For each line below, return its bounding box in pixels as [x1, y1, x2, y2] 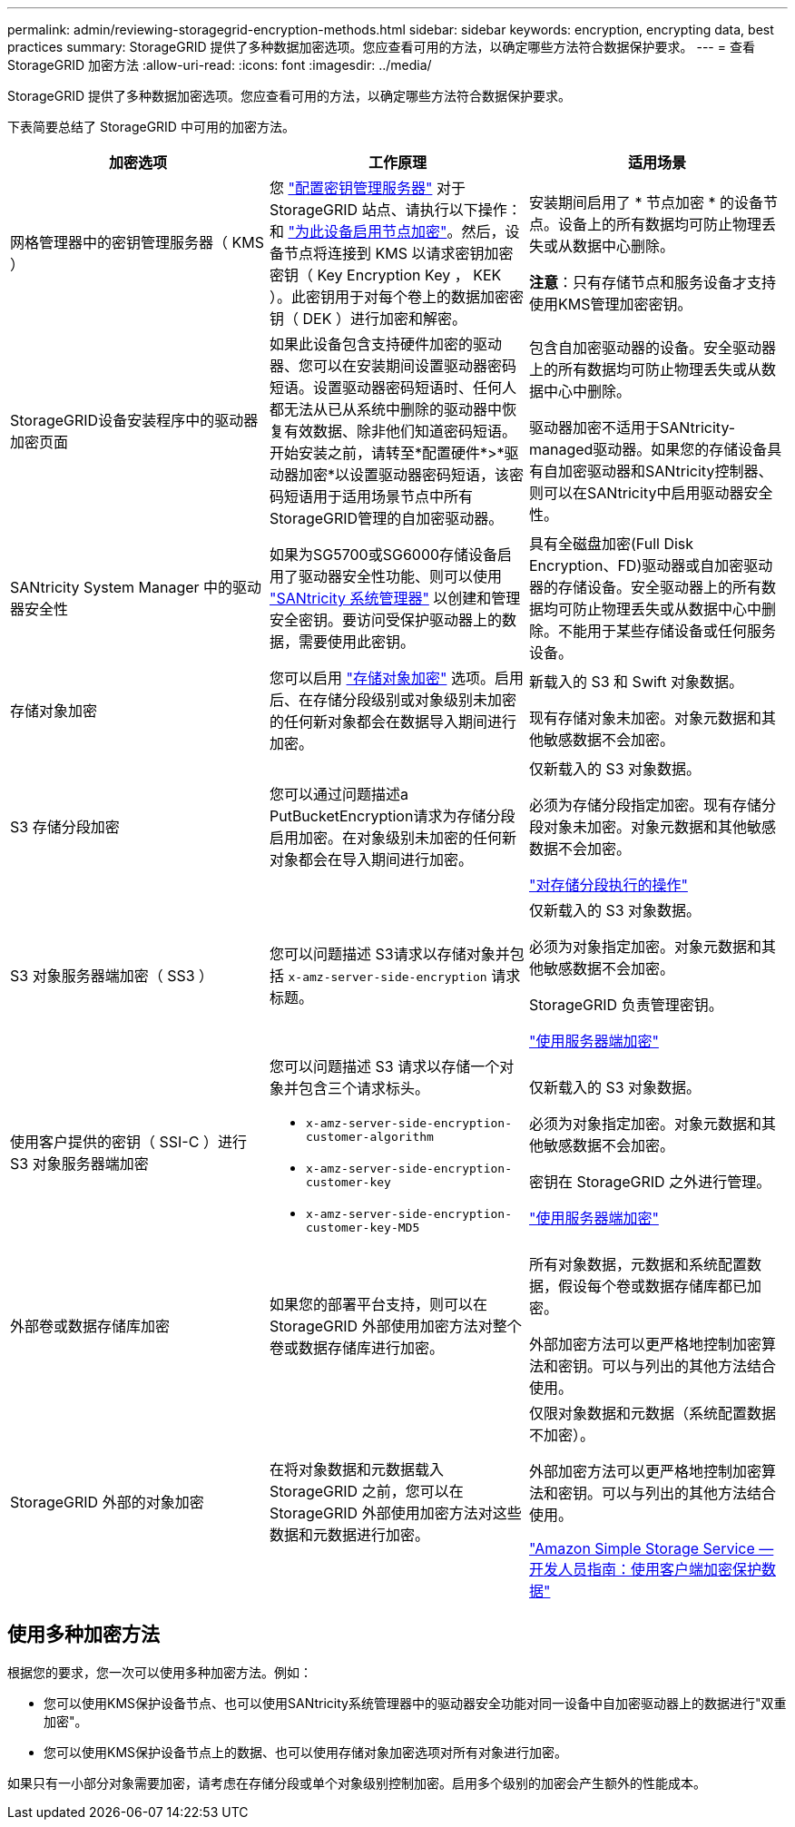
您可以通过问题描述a [269, 785, 408, 803]
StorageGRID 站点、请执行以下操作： [269, 201, 522, 219]
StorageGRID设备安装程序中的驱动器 [10, 411, 259, 429]
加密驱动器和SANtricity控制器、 [557, 462, 773, 480]
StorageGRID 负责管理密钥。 [528, 996, 723, 1014]
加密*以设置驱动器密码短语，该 [298, 466, 510, 484]
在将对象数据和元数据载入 [269, 1460, 444, 1478]
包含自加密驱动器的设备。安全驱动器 [528, 339, 776, 357]
